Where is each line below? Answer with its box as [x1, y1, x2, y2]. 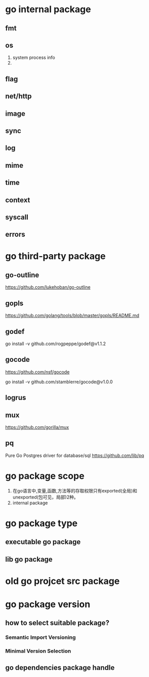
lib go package [5, 555, 53, 564]
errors [5, 230, 25, 239]
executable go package [5, 538, 81, 546]
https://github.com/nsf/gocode [5, 368, 70, 375]
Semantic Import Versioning [5, 634, 76, 641]
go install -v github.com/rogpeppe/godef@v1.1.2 [5, 341, 106, 347]
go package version [5, 599, 90, 610]
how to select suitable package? [5, 619, 110, 627]
